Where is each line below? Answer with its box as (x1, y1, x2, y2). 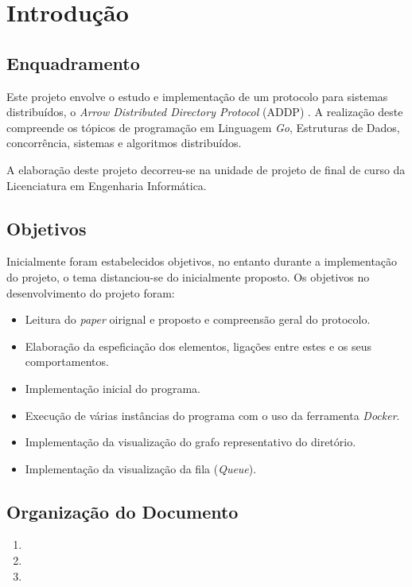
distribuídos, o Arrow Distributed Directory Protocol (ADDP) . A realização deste (6, 103, 403, 120)
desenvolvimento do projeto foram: (6, 284, 175, 301)
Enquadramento (6, 50, 140, 75)
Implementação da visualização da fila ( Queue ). (25, 460, 257, 476)
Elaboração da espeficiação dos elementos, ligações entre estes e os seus (25, 337, 372, 354)
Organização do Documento (6, 499, 239, 523)
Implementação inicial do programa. (25, 379, 200, 396)
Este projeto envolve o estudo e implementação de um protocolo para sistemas (6, 87, 388, 104)
